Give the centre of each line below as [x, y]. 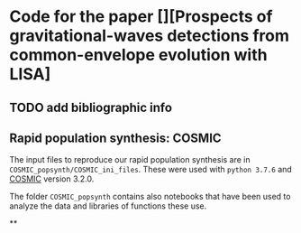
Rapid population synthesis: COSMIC [116, 138]
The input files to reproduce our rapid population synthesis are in [130, 160]
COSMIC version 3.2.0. [52, 179]
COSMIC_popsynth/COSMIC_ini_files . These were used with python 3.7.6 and [151, 170]
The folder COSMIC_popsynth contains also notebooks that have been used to [150, 197]
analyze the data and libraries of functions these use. [108, 206]
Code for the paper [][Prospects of [141, 17]
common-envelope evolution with [138, 55]
